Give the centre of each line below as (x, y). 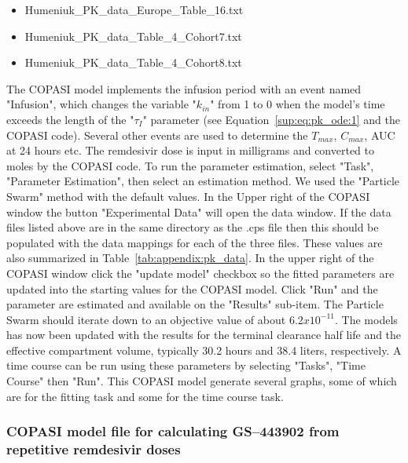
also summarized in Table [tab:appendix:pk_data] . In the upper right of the (190, 258)
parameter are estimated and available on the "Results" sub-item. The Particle (195, 304)
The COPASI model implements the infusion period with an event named (184, 88)
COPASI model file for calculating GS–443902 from (173, 431)
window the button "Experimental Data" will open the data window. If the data (199, 211)
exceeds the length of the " (70, 119)
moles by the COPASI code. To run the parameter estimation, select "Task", (190, 165)
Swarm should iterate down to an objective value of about (146, 319)
